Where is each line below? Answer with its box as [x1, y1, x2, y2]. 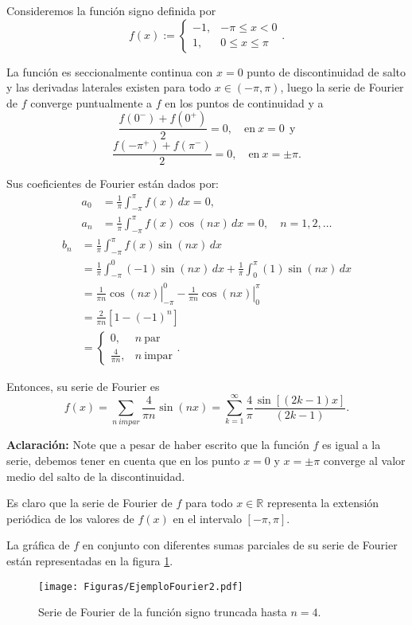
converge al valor [323, 452, 406, 469]
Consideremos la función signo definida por [6, 2, 216, 18]
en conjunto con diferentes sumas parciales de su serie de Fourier [82, 537, 398, 553]
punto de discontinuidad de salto [247, 63, 406, 80]
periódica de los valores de [6, 510, 134, 526]
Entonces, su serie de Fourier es [6, 377, 160, 394]
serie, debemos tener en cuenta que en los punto [6, 452, 240, 469]
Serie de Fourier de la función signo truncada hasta [38, 604, 287, 620]
